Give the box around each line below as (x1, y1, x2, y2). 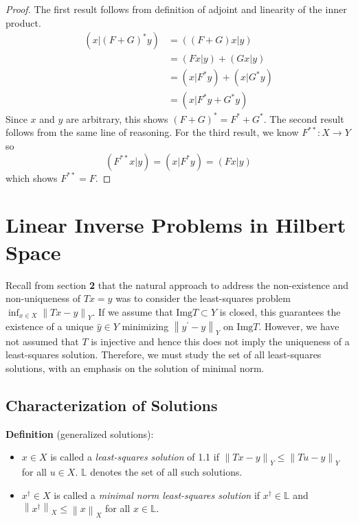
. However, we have (258, 319, 339, 334)
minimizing (122, 319, 169, 334)
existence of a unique (5, 319, 94, 334)
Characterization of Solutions (5, 394, 218, 415)
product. (5, 15, 41, 30)
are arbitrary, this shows (66, 111, 168, 126)
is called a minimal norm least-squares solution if (54, 487, 260, 502)
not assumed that (5, 334, 79, 348)
